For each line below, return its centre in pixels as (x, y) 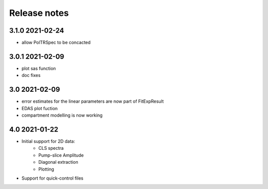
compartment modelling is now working (62, 115)
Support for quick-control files (53, 178)
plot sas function (39, 68)
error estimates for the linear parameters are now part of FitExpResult (93, 101)
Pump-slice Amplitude (61, 155)
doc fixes (31, 75)
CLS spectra (51, 148)
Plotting (46, 169)
